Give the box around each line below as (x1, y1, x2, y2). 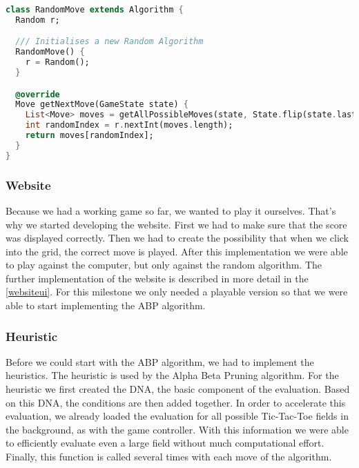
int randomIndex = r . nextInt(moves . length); (25, 120, 233, 130)
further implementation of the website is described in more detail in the (6, 271, 309, 285)
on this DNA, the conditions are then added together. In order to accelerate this (6, 395, 346, 409)
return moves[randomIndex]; (25, 130, 154, 141)
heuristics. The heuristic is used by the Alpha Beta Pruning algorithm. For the (6, 368, 339, 382)
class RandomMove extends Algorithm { (6, 5, 184, 14)
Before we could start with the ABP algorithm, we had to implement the (6, 354, 314, 369)
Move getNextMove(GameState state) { (15, 99, 188, 110)
